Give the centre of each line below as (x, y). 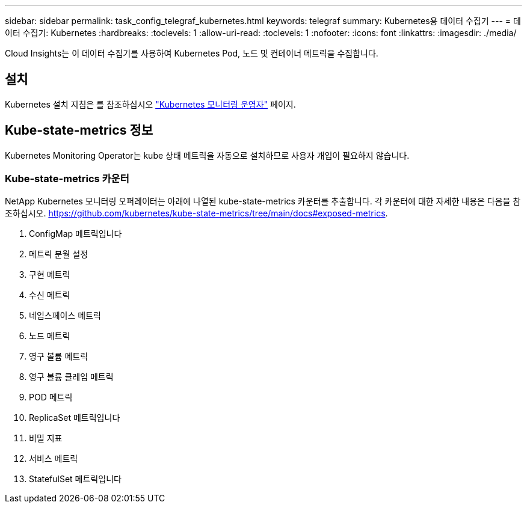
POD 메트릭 (51, 397)
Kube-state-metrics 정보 (79, 130)
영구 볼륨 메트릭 (59, 357)
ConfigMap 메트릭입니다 (76, 234)
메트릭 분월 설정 (59, 254)
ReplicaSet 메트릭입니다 (75, 418)
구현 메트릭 (50, 275)
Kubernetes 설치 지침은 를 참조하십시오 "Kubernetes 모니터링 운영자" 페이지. (150, 104)
